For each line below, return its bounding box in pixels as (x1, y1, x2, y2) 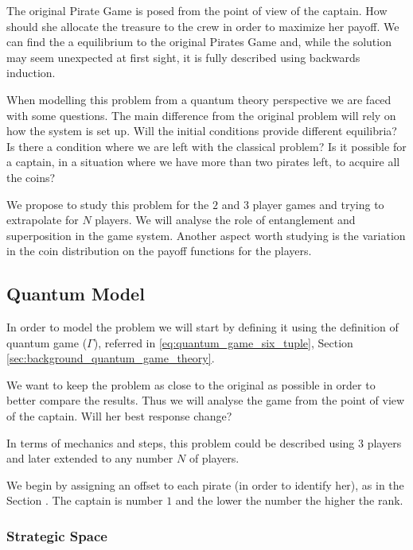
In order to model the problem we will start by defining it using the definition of (6, 319, 399, 335)
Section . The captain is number (6, 492, 163, 509)
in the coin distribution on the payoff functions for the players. (6, 242, 312, 259)
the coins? (6, 168, 56, 185)
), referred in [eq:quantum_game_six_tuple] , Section (93, 334, 353, 351)
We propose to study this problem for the (6, 196, 209, 212)
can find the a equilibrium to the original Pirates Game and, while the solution (6, 33, 392, 50)
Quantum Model (6, 281, 145, 306)
